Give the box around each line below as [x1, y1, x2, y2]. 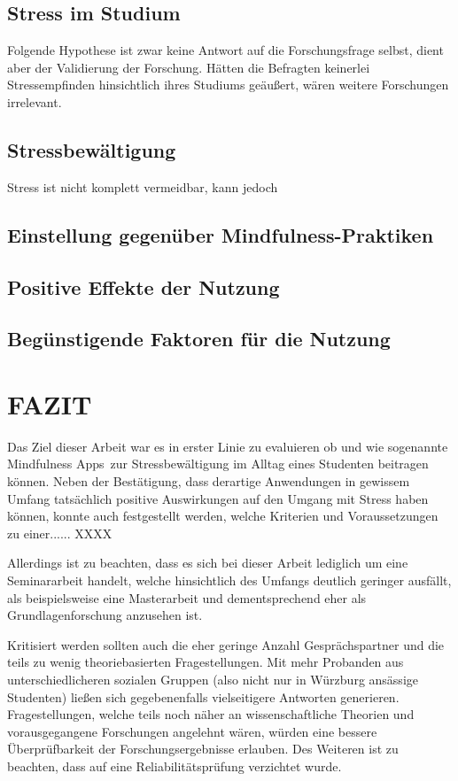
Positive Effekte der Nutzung [7, 273, 280, 300]
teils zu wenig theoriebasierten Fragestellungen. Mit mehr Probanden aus [7, 653, 404, 671]
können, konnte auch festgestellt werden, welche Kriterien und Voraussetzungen [7, 506, 439, 525]
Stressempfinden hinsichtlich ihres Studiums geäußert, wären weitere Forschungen [7, 75, 449, 94]
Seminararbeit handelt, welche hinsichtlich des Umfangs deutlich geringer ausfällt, [7, 571, 452, 589]
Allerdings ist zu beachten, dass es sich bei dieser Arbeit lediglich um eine [7, 553, 408, 572]
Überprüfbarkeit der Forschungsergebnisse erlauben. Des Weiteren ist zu [7, 739, 399, 758]
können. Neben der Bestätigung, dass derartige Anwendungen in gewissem [7, 472, 410, 491]
